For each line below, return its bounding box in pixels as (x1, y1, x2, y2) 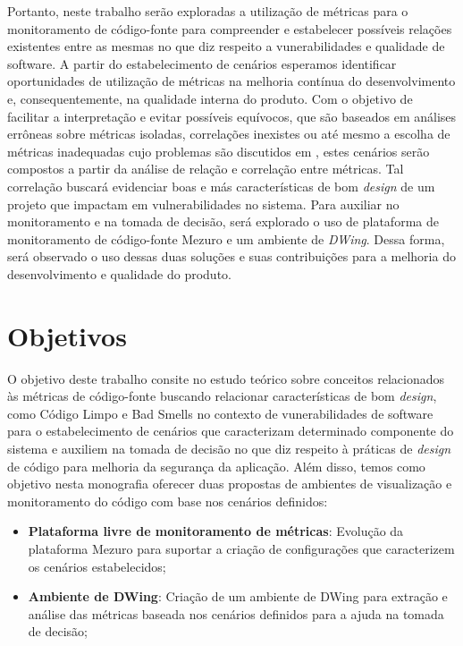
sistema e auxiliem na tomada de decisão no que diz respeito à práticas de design (7, 439, 451, 457)
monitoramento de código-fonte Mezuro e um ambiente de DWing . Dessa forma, (7, 229, 445, 248)
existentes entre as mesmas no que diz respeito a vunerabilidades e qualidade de (7, 37, 445, 55)
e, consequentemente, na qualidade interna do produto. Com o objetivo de (7, 89, 413, 107)
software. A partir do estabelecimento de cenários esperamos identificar (7, 54, 397, 72)
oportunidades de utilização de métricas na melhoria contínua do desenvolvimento (7, 72, 456, 90)
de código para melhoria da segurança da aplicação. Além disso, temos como (7, 456, 425, 475)
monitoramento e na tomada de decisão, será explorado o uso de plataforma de (7, 212, 439, 231)
